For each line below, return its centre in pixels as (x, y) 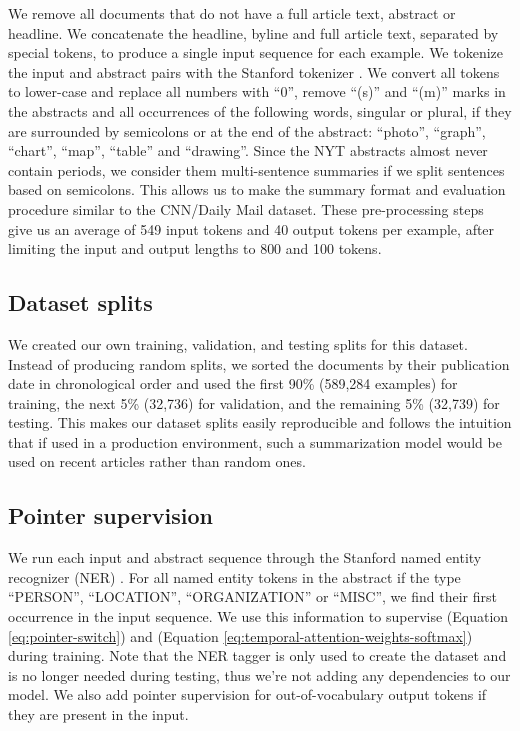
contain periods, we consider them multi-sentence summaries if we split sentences (256, 169)
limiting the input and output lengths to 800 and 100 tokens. (195, 248)
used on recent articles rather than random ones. (157, 461)
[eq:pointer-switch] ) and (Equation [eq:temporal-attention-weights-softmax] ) (240, 635)
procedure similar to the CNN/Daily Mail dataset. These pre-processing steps (246, 208)
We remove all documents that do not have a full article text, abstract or (232, 13)
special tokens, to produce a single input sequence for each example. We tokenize (256, 52)
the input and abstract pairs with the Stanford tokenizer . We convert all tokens (254, 71)
